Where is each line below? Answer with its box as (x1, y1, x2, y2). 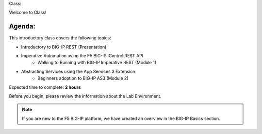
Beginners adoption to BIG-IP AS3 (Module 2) (37, 75, 129, 81)
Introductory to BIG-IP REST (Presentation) (21, 44, 107, 50)
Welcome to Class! (9, 10, 47, 16)
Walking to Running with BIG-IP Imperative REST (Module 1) (37, 60, 157, 66)
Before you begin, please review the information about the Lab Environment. (9, 93, 162, 99)
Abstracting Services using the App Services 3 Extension (21, 68, 135, 74)
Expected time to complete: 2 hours (9, 84, 81, 90)
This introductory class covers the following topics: (9, 35, 112, 41)
